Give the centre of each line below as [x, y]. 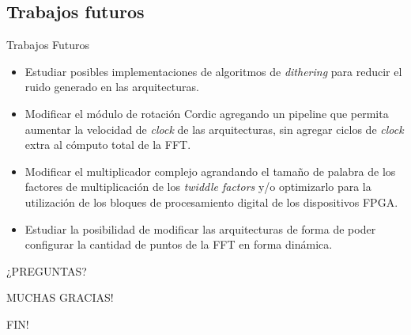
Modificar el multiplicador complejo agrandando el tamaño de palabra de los [210, 171]
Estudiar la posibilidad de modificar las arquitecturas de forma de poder [200, 228]
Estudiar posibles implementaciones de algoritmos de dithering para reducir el [213, 71]
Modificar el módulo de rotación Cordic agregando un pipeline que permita [207, 113]
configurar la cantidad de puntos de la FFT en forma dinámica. [179, 244]
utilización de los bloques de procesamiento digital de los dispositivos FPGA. [211, 202]
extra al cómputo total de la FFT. [108, 145]
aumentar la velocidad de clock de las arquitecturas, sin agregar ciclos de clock [214, 129]
